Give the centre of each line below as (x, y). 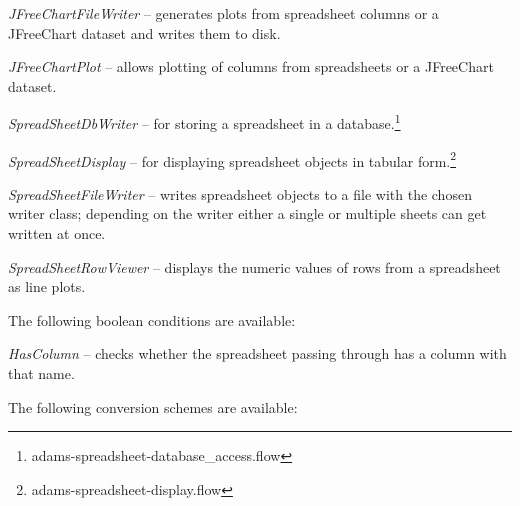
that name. (41, 373)
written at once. (57, 233)
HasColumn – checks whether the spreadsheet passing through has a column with (257, 353)
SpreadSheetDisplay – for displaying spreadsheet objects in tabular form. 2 (232, 159)
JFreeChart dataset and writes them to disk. (144, 32)
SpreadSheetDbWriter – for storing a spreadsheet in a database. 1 (204, 122)
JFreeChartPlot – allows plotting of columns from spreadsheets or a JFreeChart (251, 66)
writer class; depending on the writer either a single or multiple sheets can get (247, 213)
